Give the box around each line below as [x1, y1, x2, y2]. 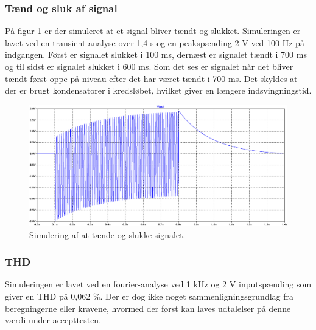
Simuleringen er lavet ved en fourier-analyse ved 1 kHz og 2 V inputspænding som [5, 278, 312, 290]
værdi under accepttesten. [5, 314, 102, 326]
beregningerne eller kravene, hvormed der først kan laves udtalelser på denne [5, 301, 291, 314]
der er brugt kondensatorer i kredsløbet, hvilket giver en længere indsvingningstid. [5, 84, 312, 97]
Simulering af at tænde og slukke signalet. [29, 228, 186, 241]
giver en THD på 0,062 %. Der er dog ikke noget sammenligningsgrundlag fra [5, 289, 294, 302]
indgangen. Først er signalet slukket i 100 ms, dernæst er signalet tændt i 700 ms [5, 48, 307, 61]
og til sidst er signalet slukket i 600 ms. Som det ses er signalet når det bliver [5, 60, 293, 72]
